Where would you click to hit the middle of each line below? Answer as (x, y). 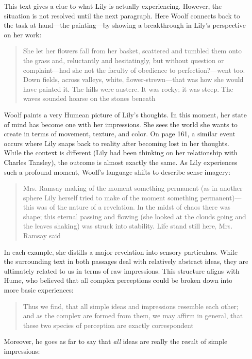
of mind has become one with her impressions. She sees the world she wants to (121, 124)
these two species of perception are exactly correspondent (108, 325)
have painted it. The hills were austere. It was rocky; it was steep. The (128, 89)
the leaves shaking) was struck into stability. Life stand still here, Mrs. (128, 226)
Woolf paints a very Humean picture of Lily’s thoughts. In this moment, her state (126, 114)
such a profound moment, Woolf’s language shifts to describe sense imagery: (117, 171)
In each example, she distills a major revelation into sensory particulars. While (121, 252)
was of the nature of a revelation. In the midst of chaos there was (134, 207)
